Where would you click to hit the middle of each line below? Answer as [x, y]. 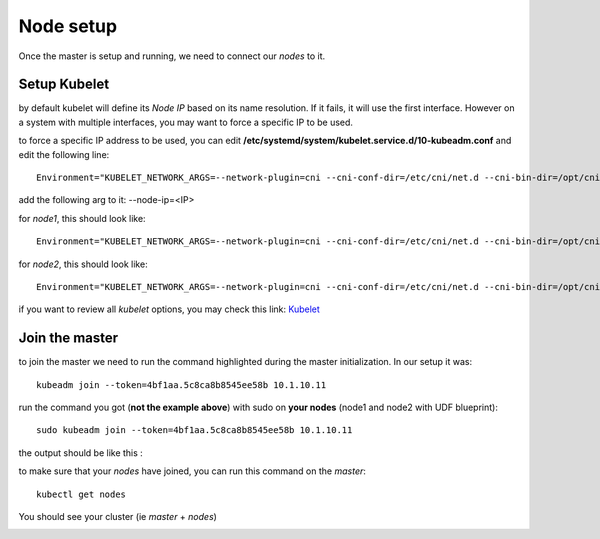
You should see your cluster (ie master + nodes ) [117, 516]
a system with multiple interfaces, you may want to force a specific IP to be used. [186, 122]
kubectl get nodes [81, 494]
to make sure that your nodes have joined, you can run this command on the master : [192, 471]
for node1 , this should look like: [82, 218]
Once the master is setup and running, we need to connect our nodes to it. [172, 56]
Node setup [68, 26]
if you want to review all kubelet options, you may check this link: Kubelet [169, 309]
